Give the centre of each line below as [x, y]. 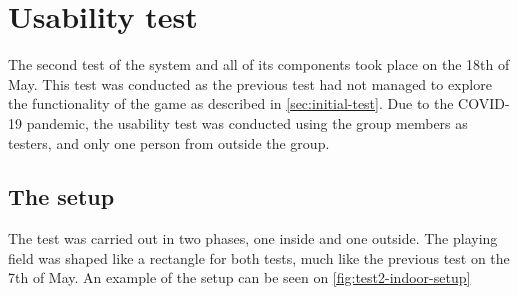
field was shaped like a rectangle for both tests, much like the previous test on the [259, 257]
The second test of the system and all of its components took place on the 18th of [259, 64]
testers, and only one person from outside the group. [169, 142]
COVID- [484, 103]
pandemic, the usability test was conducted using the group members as [247, 122]
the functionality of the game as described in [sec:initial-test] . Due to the [231, 103]
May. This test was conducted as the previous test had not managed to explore [250, 83]
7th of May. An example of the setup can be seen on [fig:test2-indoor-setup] [239, 277]
